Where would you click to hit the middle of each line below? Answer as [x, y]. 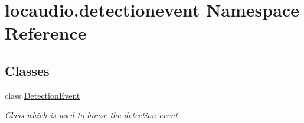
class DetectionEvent [43, 95]
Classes [27, 70]
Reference [46, 33]
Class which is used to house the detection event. [93, 115]
